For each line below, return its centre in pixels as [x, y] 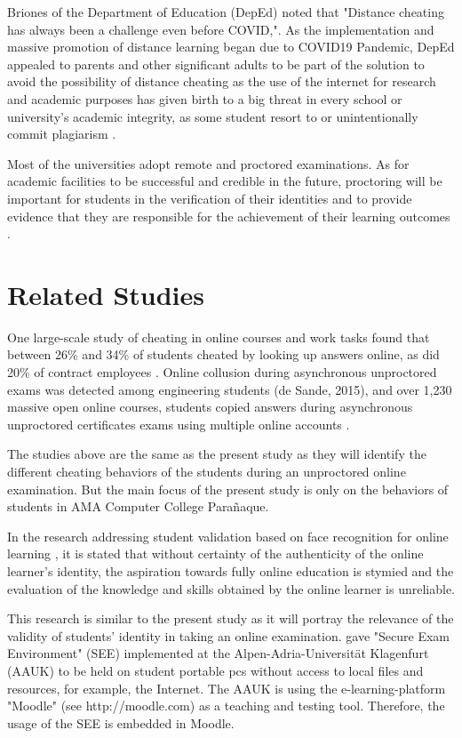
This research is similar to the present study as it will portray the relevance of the [231, 618]
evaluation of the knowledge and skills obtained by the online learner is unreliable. [231, 588]
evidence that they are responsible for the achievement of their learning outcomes [229, 216]
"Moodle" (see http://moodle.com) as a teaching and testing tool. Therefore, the [226, 706]
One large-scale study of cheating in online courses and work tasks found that [219, 337]
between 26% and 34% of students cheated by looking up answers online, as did [223, 354]
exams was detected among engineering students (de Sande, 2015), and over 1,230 [230, 389]
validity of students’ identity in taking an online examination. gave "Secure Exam [228, 635]
